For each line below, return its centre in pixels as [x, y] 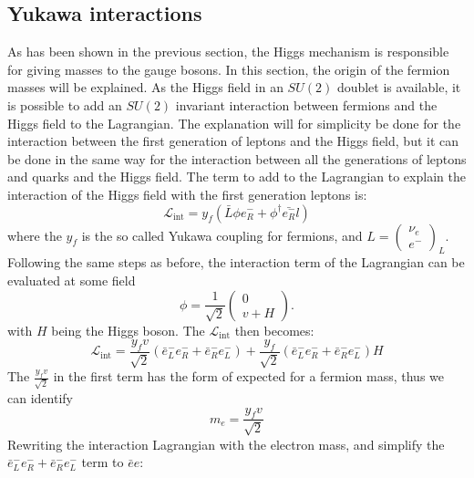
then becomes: [274, 330]
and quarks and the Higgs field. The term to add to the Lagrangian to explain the [237, 177]
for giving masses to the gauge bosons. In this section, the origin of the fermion [229, 69]
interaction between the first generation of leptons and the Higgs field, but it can [233, 141]
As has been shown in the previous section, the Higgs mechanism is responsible [228, 52]
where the [35, 235]
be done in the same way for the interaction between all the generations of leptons [237, 158]
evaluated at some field [72, 280]
